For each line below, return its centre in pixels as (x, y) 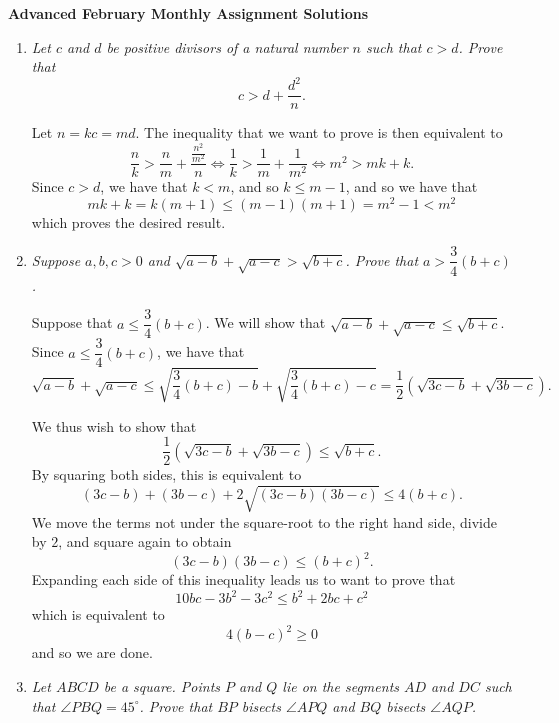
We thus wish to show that (114, 425)
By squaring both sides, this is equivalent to (166, 474)
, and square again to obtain (145, 541)
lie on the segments (341, 686)
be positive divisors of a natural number (227, 46)
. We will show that (265, 322)
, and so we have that (411, 186)
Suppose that (72, 322)
